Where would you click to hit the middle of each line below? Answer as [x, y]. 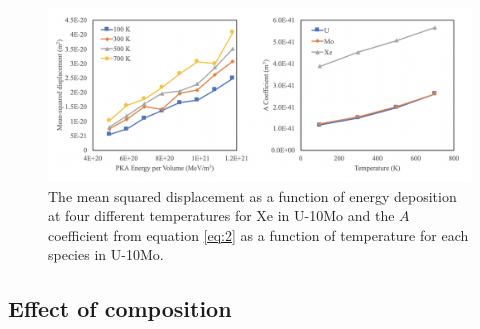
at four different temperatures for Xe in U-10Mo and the [221, 215]
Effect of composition [120, 308]
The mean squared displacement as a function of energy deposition [252, 195]
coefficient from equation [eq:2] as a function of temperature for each [258, 234]
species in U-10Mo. [106, 254]
